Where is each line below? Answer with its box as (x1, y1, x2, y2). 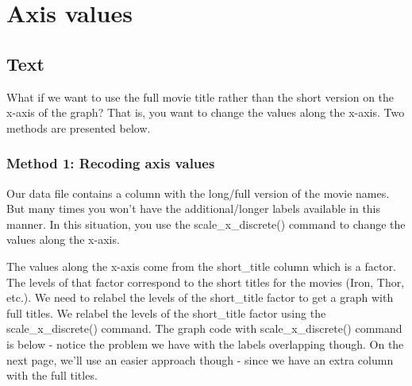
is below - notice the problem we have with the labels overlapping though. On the (6, 335, 404, 352)
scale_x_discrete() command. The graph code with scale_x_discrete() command (6, 320, 402, 337)
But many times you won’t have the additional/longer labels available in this (6, 200, 381, 217)
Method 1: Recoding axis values (6, 153, 215, 173)
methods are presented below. (6, 119, 151, 136)
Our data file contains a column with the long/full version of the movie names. (6, 184, 390, 201)
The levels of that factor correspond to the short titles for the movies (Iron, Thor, (6, 273, 405, 290)
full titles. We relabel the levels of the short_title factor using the (6, 304, 326, 321)
